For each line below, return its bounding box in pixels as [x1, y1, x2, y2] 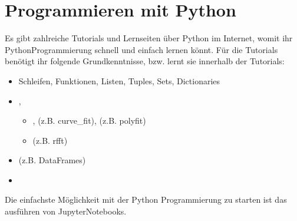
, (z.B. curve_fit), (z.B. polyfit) [32, 114, 146, 127]
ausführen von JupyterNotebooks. [5, 205, 127, 217]
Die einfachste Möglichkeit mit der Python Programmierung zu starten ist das [5, 193, 287, 206]
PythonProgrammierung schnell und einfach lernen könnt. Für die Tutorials [5, 43, 278, 55]
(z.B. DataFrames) [18, 154, 86, 166]
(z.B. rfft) [32, 134, 68, 146]
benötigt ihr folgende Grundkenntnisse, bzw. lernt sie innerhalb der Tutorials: [5, 55, 285, 67]
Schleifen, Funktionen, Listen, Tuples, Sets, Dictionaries [18, 74, 220, 87]
